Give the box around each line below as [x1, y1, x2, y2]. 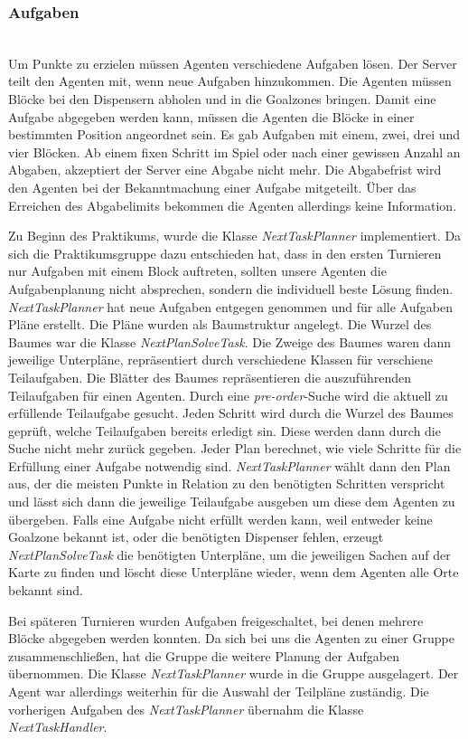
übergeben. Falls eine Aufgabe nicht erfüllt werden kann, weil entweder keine [8, 509, 433, 528]
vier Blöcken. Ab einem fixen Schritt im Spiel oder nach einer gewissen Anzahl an [8, 142, 461, 161]
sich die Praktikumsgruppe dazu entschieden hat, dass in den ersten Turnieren [8, 243, 442, 262]
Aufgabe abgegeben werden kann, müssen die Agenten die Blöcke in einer [8, 107, 415, 126]
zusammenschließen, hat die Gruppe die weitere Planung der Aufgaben [8, 646, 400, 665]
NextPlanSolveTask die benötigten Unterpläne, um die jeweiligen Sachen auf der [8, 545, 451, 564]
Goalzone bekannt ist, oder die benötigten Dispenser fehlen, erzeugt [8, 527, 384, 546]
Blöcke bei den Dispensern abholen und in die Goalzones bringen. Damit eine [8, 90, 436, 108]
